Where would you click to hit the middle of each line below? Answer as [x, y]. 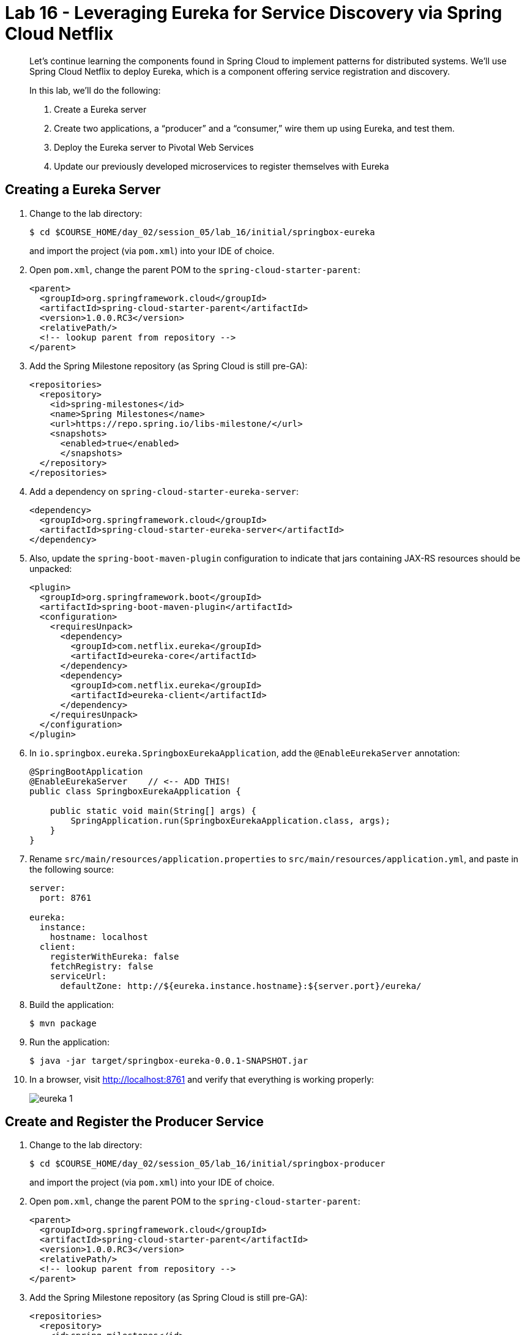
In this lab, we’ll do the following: [95, 90]
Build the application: [72, 1004]
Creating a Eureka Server [83, 190]
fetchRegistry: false [102, 966]
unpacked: [51, 568]
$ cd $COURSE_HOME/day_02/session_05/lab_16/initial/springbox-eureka [202, 232]
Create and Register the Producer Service [135, 1122]
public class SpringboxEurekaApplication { [135, 791]
